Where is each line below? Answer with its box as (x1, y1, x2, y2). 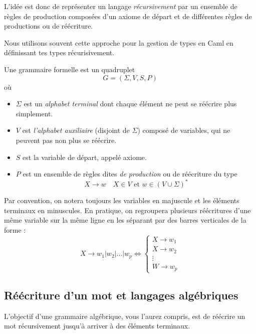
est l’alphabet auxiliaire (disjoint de (22, 125, 130, 135)
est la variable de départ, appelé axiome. (23, 151, 147, 162)
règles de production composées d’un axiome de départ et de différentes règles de (4, 11, 252, 21)
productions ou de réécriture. (4, 21, 93, 31)
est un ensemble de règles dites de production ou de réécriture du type (23, 169, 237, 179)
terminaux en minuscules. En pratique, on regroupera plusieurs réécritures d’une (4, 205, 251, 215)
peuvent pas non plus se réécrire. (16, 134, 117, 145)
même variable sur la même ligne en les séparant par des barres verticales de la (4, 215, 246, 225)
